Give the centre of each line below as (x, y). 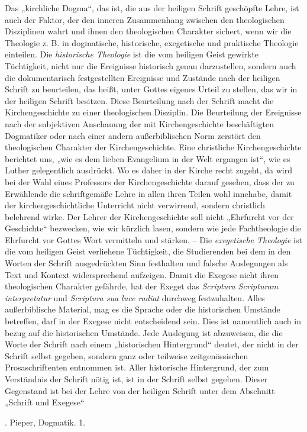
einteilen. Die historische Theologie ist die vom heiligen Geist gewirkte (132, 54)
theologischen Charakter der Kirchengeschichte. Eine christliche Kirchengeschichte (153, 147)
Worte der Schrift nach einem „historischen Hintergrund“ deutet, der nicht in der (152, 344)
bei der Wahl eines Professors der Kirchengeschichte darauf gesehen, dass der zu (150, 181)
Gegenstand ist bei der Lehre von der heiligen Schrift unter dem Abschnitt (140, 390)
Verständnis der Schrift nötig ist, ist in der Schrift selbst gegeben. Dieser (136, 379)
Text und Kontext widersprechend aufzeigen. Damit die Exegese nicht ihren (142, 274)
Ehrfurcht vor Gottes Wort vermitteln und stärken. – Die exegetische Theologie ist (153, 239)
